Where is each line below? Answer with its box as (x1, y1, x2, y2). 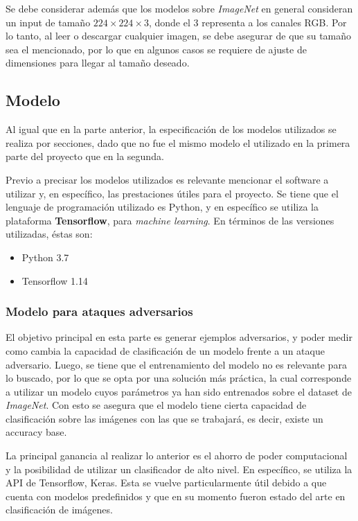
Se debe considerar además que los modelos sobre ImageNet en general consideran (6, 1, 353, 15)
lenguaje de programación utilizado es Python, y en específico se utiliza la (6, 200, 319, 214)
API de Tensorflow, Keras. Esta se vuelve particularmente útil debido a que (6, 475, 327, 490)
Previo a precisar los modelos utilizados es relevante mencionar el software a (6, 172, 329, 186)
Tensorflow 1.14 (21, 273, 88, 288)
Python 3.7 (21, 249, 69, 264)
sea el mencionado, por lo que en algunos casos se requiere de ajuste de (6, 42, 307, 56)
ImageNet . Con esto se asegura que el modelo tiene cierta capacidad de (6, 398, 307, 412)
